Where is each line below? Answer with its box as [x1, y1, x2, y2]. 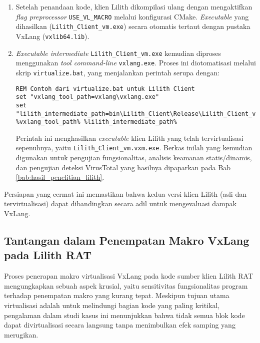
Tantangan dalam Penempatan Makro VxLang [4, 233, 249, 248]
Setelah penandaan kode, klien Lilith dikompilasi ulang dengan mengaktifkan [15, 1, 252, 11]
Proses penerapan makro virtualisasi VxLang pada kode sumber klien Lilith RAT [4, 271, 253, 281]
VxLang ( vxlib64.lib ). [15, 30, 89, 41]
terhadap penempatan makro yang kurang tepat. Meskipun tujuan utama [4, 290, 229, 301]
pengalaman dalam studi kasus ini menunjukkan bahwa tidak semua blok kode [4, 310, 245, 320]
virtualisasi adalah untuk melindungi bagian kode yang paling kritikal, [4, 300, 220, 310]
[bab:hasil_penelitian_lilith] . [15, 172, 104, 182]
